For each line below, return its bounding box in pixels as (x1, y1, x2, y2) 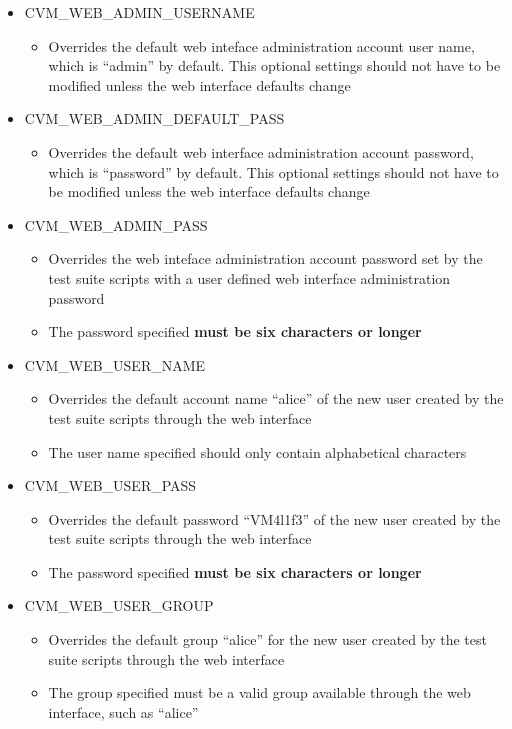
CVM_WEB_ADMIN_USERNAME (24, 2, 255, 22)
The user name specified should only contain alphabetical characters (48, 441, 467, 462)
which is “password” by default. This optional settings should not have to (48, 161, 499, 182)
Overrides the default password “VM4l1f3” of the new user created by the (48, 508, 501, 529)
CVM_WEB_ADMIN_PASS (24, 214, 208, 235)
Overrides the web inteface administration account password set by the (48, 248, 483, 269)
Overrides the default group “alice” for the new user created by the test (48, 629, 487, 650)
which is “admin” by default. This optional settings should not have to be (48, 55, 501, 76)
